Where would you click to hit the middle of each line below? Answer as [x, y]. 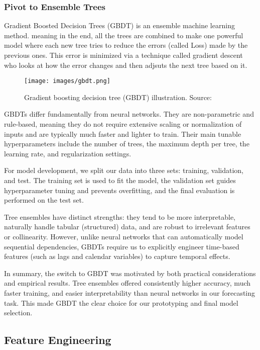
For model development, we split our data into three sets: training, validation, [124, 170]
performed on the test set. [44, 200]
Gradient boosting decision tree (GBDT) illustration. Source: [118, 97]
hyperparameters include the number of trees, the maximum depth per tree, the [127, 144]
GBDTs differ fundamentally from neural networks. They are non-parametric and [129, 114]
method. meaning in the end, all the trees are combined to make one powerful [124, 35]
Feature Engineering [58, 340]
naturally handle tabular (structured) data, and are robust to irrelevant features [127, 227]
